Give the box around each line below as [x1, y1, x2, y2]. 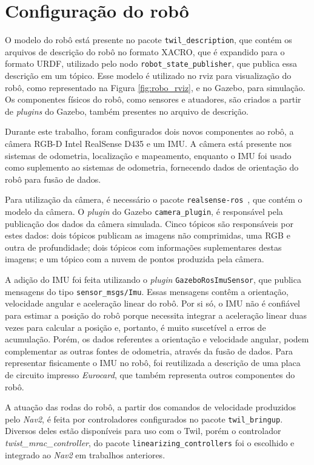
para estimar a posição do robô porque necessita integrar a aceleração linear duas [5, 308, 307, 321]
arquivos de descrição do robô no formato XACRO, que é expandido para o [5, 45, 285, 58]
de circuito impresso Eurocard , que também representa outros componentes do [5, 368, 295, 381]
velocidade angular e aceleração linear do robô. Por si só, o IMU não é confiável [5, 297, 301, 310]
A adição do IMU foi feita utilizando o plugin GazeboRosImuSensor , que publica [5, 273, 301, 286]
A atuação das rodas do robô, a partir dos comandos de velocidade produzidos [5, 401, 296, 413]
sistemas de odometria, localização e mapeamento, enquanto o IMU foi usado [5, 149, 292, 161]
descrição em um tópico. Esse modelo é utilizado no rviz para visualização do [5, 69, 292, 82]
